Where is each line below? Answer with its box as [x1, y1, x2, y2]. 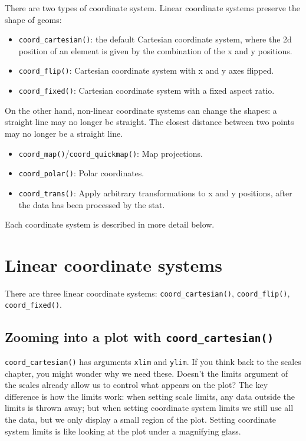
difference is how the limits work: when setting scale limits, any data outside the [5, 390, 295, 402]
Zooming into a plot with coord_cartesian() [5, 327, 274, 345]
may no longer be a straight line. [5, 127, 123, 139]
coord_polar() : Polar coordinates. [18, 167, 144, 179]
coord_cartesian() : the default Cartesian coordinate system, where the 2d [18, 33, 292, 45]
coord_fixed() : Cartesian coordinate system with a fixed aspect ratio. [18, 84, 275, 97]
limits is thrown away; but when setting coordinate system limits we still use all [5, 401, 294, 414]
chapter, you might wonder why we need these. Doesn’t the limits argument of [5, 367, 288, 379]
